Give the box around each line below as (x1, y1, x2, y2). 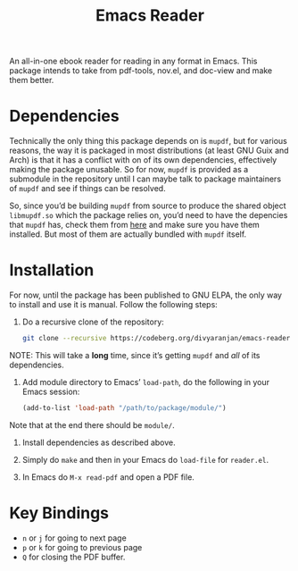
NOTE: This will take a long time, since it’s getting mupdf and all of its (9, 349, 261, 360)
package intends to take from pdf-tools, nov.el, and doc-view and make (9, 65, 273, 76)
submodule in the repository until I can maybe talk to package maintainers (9, 173, 282, 184)
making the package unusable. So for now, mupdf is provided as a (9, 164, 249, 175)
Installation (9, 260, 95, 281)
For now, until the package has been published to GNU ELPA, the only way (9, 290, 283, 300)
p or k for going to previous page (21, 542, 143, 552)
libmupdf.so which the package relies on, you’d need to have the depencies (9, 210, 288, 221)
